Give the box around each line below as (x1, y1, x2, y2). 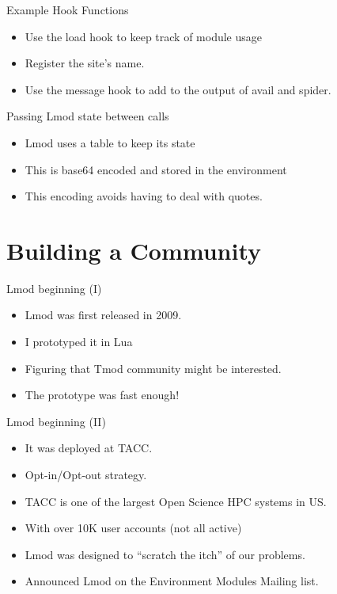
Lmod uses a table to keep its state (25, 134, 195, 150)
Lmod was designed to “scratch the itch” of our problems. (25, 546, 305, 562)
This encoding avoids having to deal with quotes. (25, 188, 263, 204)
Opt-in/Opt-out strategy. (25, 466, 147, 483)
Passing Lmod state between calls (6, 108, 169, 124)
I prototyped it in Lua (25, 333, 133, 350)
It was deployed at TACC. (25, 440, 153, 456)
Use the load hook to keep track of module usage (25, 28, 263, 44)
